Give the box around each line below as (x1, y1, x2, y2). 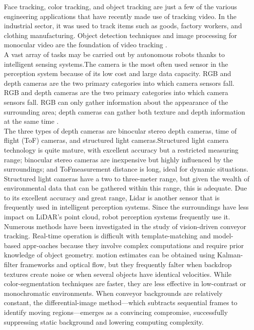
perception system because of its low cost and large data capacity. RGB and (4, 68, 232, 78)
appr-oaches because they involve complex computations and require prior (22, 240, 244, 250)
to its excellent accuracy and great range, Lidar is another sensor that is (4, 192, 220, 202)
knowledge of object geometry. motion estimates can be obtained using (4, 250, 215, 260)
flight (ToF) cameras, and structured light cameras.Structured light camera (4, 135, 229, 145)
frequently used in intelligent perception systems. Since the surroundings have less (4, 202, 249, 212)
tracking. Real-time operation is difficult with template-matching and (4, 231, 211, 241)
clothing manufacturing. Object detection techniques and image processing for (4, 30, 237, 40)
